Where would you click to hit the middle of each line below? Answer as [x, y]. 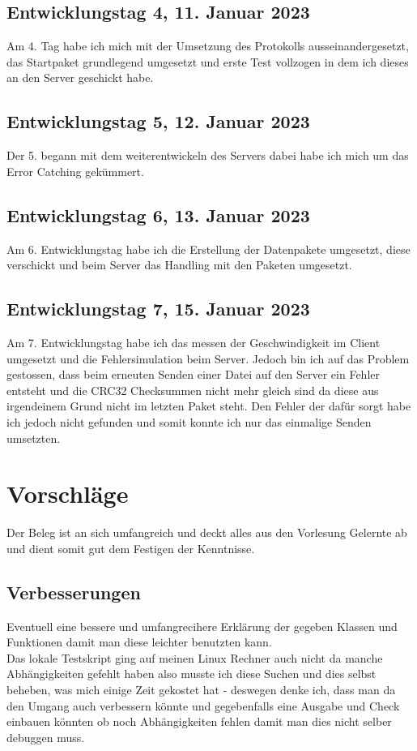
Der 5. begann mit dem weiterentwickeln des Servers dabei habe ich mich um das [208, 155]
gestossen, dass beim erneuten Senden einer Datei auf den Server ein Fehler [194, 374]
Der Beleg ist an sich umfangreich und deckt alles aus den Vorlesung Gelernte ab [207, 532]
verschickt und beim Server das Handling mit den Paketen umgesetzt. [179, 265]
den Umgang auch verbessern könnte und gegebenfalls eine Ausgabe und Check [203, 705]
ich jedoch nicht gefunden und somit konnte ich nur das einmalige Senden [189, 421]
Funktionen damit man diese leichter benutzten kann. [139, 642]
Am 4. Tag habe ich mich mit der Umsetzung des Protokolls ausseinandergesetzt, [208, 46]
